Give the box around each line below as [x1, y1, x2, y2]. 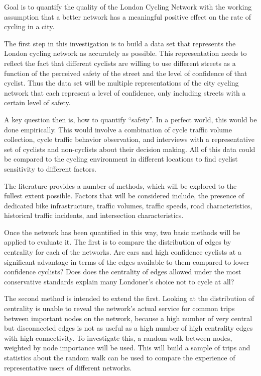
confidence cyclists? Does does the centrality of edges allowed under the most [4, 266, 241, 277]
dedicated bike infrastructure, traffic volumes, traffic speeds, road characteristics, [4, 200, 252, 210]
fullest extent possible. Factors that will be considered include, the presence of [4, 190, 244, 201]
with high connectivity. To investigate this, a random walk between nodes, [4, 332, 232, 343]
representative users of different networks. [4, 362, 132, 372]
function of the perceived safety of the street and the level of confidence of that [4, 67, 247, 78]
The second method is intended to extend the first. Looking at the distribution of [4, 293, 254, 304]
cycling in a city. [4, 21, 55, 32]
